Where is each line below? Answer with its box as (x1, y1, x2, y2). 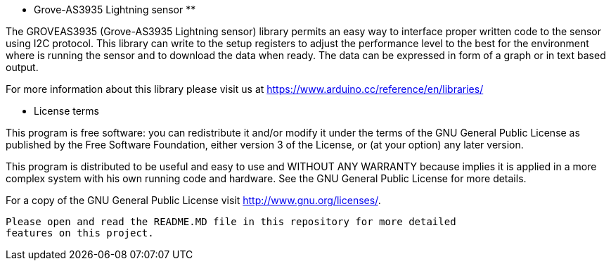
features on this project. (6, 227, 154, 239)
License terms (34, 105, 99, 117)
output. (6, 61, 39, 73)
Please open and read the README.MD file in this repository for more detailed (6, 216, 456, 227)
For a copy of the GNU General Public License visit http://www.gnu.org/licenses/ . (6, 194, 381, 206)
